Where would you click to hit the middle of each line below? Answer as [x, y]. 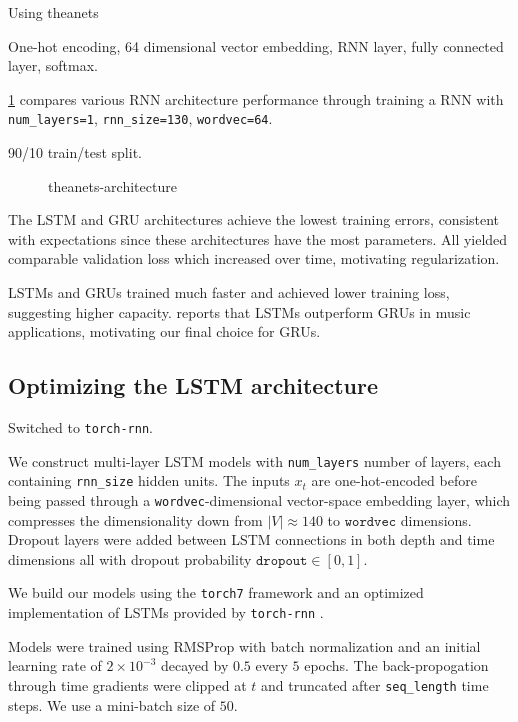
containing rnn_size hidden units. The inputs [149, 480]
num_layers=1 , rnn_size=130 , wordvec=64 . [140, 118]
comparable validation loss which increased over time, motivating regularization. [254, 258]
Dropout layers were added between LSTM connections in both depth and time [251, 539]
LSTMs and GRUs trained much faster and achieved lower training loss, [229, 292]
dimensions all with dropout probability [130, 558]
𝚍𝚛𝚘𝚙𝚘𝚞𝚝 [282, 560]
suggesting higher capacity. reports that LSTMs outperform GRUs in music [239, 311]
